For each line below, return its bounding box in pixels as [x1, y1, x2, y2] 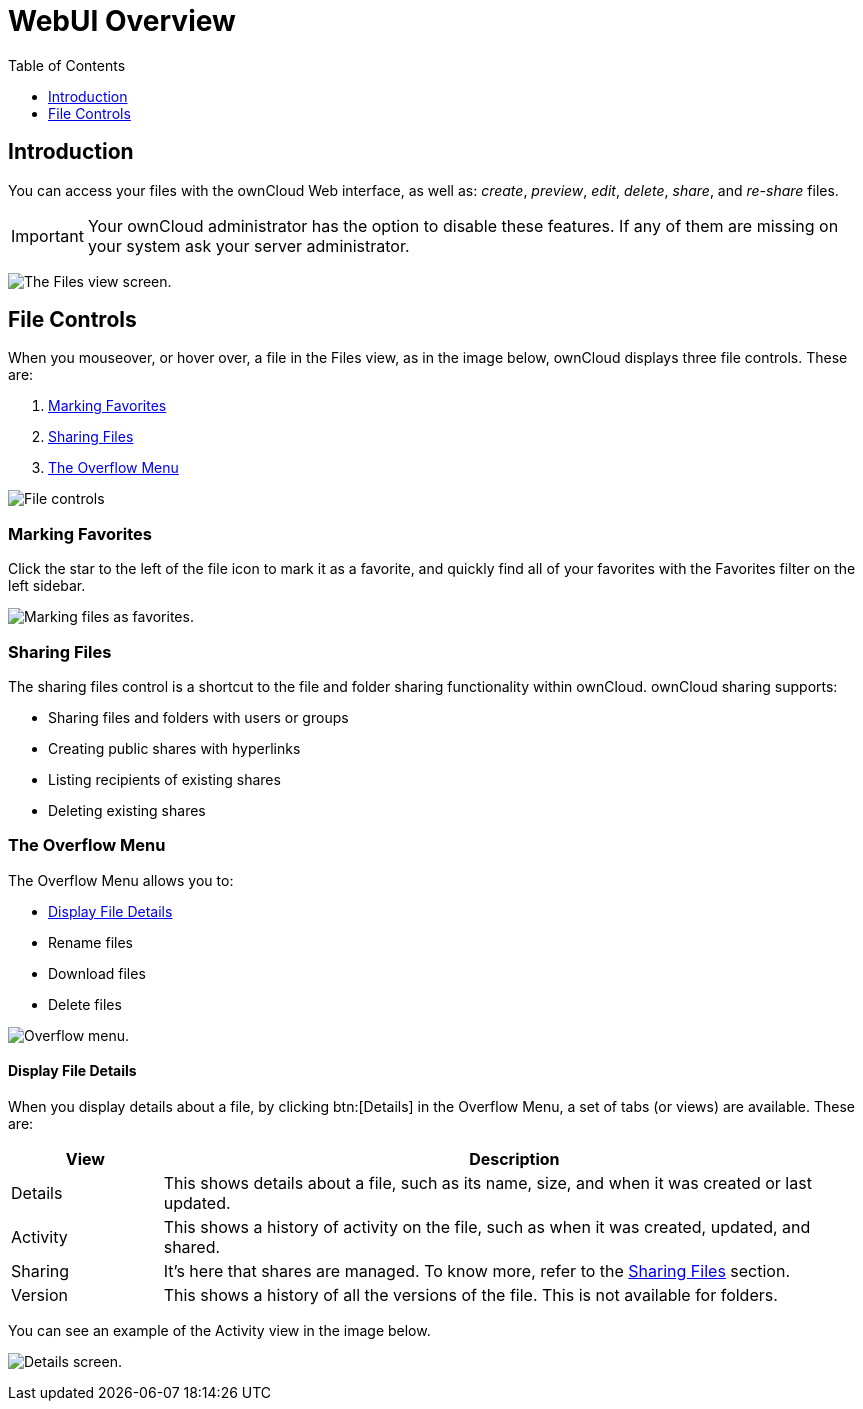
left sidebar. [8, 577, 86, 595]
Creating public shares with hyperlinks [48, 739, 301, 757]
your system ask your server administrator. [87, 235, 410, 256]
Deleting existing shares [48, 801, 206, 819]
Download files [48, 964, 146, 982]
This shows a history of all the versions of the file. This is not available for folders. [163, 1284, 778, 1305]
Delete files [48, 995, 122, 1013]
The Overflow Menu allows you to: [8, 871, 234, 889]
